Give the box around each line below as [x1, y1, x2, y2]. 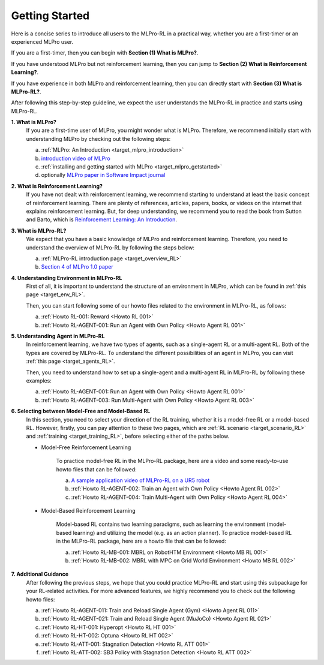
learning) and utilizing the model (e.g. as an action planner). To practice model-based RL [73, 529, 292, 536]
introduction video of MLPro [41, 155, 110, 162]
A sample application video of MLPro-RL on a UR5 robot [71, 477, 210, 484]
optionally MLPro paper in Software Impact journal [41, 171, 166, 179]
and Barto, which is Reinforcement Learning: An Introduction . [26, 216, 177, 223]
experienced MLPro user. [11, 38, 74, 45]
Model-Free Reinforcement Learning [41, 444, 131, 451]
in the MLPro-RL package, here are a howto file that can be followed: [56, 537, 226, 545]
